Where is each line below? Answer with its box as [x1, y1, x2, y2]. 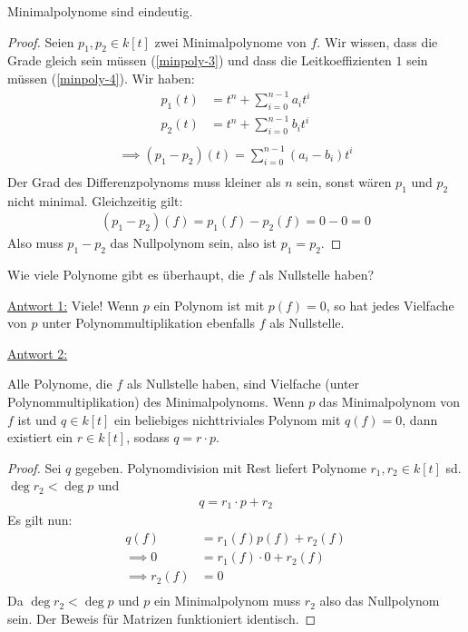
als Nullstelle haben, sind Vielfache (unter [126, 374, 360, 393]
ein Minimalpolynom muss [153, 591, 301, 610]
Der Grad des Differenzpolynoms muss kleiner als [7, 172, 281, 191]
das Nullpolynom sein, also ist [110, 233, 278, 252]
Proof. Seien [7, 32, 74, 51]
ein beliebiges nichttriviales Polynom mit [114, 410, 341, 429]
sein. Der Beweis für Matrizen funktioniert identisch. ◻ [7, 608, 317, 627]
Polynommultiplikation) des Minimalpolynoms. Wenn [7, 392, 305, 411]
